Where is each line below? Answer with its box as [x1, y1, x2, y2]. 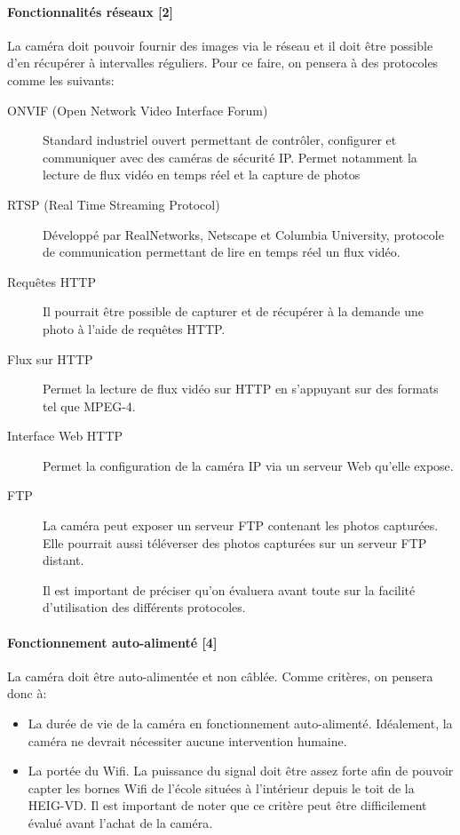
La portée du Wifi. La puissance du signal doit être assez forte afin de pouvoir [28, 761, 454, 780]
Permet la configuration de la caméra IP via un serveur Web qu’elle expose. [43, 456, 454, 474]
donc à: [7, 684, 47, 703]
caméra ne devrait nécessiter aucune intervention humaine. [28, 731, 347, 750]
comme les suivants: [7, 70, 115, 89]
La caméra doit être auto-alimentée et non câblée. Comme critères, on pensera [7, 666, 433, 685]
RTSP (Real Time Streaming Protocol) [7, 195, 220, 213]
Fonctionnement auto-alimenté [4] [7, 632, 218, 651]
